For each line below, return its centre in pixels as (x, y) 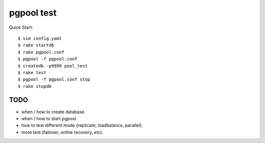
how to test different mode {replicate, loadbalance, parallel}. (82, 125)
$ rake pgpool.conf (41, 52)
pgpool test (33, 13)
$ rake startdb (36, 45)
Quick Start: (21, 27)
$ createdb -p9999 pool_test (53, 66)
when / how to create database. (53, 112)
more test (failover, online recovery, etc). (62, 132)
